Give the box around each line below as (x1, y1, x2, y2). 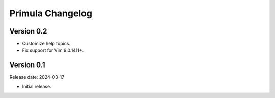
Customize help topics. (22, 41, 71, 47)
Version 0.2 (9, 27, 47, 36)
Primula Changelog (9, 8, 93, 19)
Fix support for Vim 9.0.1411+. (22, 47, 84, 53)
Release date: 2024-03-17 (9, 74, 65, 80)
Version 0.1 (9, 61, 45, 70)
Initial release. (22, 83, 51, 89)
